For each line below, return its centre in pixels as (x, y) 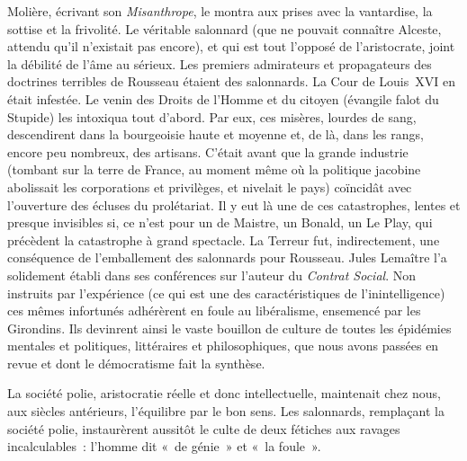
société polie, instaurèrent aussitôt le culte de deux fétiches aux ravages (204, 428)
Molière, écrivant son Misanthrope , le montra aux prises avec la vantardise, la (220, 11)
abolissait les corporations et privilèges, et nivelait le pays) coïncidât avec (210, 186)
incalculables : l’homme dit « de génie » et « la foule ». (164, 446)
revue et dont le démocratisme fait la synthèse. (136, 363)
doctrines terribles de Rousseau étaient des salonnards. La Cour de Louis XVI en (231, 81)
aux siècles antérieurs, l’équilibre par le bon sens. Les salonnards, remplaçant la (226, 411)
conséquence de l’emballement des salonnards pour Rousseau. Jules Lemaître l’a (227, 257)
